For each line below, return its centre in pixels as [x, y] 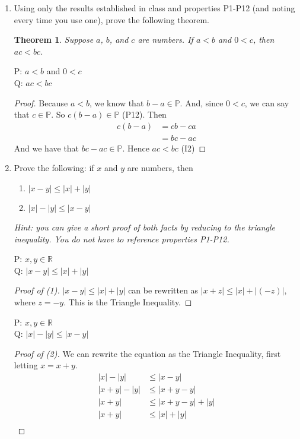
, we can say [267, 102]
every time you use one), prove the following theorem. [111, 19]
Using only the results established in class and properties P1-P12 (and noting [154, 8]
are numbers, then [160, 168]
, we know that [117, 102]
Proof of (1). [37, 290]
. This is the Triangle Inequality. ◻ [128, 301]
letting [26, 365]
